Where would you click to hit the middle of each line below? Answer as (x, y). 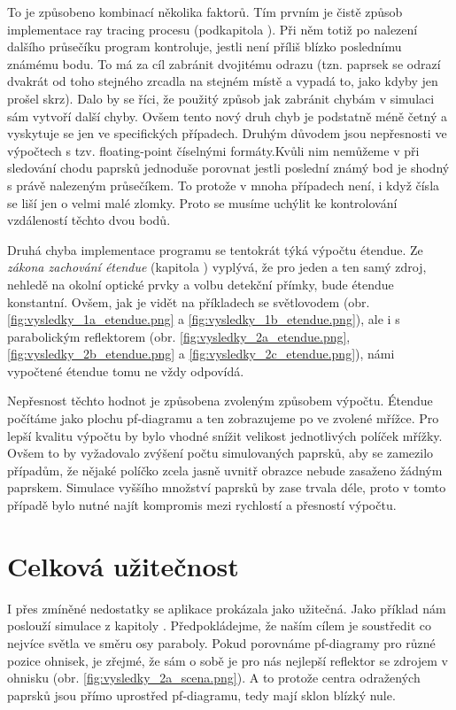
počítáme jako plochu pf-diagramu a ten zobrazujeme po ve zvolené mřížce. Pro (223, 418)
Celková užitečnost (123, 565)
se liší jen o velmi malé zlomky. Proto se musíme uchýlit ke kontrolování (202, 202)
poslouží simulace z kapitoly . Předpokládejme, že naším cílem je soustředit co (219, 625)
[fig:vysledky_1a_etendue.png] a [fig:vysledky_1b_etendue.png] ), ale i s (204, 319)
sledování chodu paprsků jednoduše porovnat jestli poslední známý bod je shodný (228, 168)
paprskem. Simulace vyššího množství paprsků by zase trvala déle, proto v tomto (227, 487)
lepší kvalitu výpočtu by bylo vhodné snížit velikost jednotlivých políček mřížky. (225, 435)
